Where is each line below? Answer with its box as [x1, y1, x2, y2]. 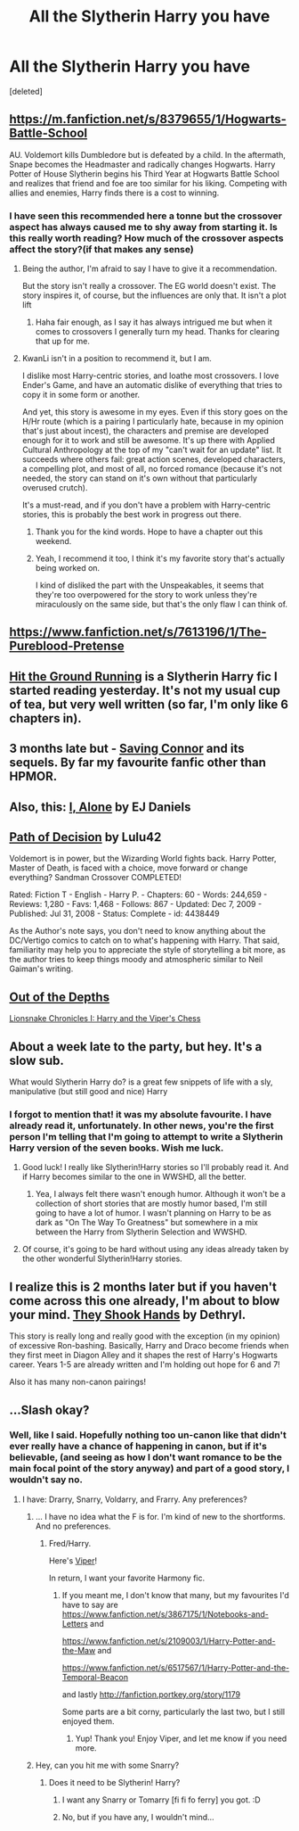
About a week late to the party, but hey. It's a [9, 1039, 263, 1054]
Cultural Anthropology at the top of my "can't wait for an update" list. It [21, 444, 282, 456]
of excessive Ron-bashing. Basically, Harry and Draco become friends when [9, 1340, 289, 1351]
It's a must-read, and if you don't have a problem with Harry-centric [21, 499, 271, 510]
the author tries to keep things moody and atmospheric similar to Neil [9, 954, 263, 965]
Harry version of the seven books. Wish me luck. [9, 1142, 224, 1154]
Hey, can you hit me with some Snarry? [35, 1760, 180, 1770]
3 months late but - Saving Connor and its [9, 741, 245, 756]
